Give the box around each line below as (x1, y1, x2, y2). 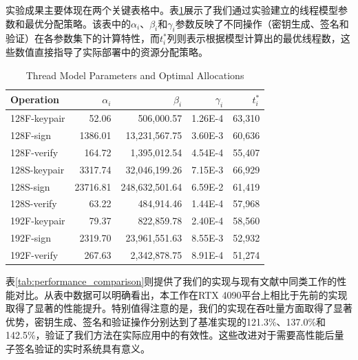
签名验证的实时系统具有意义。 (14, 341, 150, 356)
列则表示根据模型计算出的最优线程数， (167, 31, 341, 45)
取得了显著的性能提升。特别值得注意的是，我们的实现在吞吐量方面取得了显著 (6, 301, 352, 315)
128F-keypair (10, 111, 65, 125)
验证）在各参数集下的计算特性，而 (6, 31, 160, 45)
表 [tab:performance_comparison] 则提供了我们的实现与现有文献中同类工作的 (6, 274, 337, 288)
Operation (10, 92, 60, 107)
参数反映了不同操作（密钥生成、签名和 (175, 16, 349, 30)
